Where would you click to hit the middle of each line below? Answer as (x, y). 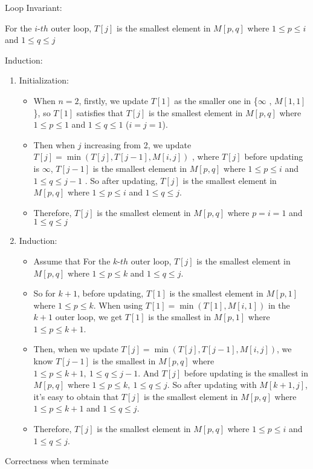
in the (279, 305)
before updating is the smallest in (246, 372)
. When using (118, 305)
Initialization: (44, 80)
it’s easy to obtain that (76, 396)
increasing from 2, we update (138, 144)
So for (44, 293)
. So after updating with (212, 385)
